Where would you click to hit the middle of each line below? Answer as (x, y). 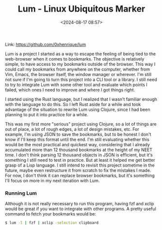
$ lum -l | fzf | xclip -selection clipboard (52, 223)
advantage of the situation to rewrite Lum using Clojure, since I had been (78, 109)
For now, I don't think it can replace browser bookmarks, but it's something (80, 175)
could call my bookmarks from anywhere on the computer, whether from (78, 69)
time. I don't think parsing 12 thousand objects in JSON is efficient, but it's (79, 155)
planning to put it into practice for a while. (47, 114)
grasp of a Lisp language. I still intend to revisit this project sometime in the (80, 165)
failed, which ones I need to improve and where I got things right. (70, 90)
